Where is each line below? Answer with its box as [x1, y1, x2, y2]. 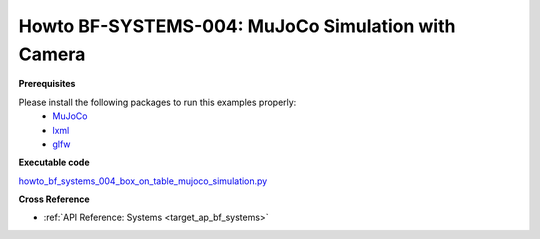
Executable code [18, 156, 90, 169]
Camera [18, 43, 86, 65]
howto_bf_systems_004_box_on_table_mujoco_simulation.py [18, 175, 268, 187]
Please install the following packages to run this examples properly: [18, 96, 297, 108]
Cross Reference [18, 193, 90, 205]
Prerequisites [18, 78, 76, 90]
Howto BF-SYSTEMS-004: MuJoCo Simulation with [18, 15, 456, 37]
